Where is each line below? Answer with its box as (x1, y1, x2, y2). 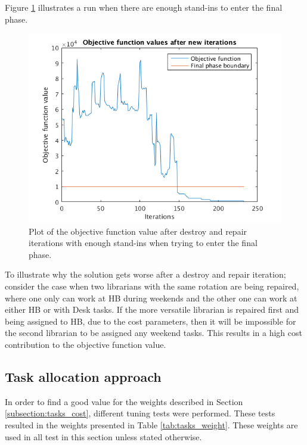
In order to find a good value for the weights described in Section (5, 395, 243, 407)
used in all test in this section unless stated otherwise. (5, 430, 202, 443)
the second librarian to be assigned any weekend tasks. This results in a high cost (5, 326, 302, 339)
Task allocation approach (5, 367, 162, 385)
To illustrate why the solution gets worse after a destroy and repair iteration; (5, 268, 286, 281)
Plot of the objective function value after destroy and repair (29, 225, 247, 237)
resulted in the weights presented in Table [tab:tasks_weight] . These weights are (5, 418, 298, 431)
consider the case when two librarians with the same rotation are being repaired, (5, 279, 299, 292)
